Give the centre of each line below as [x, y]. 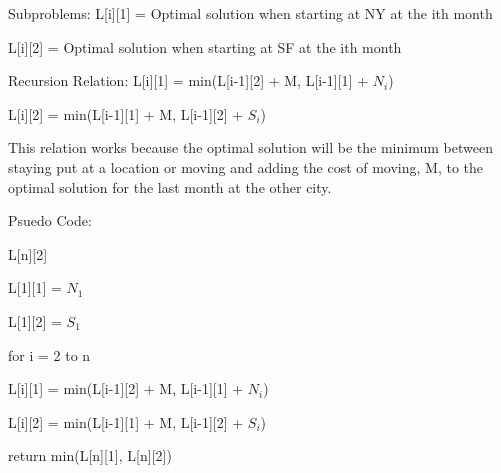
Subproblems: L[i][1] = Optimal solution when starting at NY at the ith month [250, 13]
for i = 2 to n [49, 354]
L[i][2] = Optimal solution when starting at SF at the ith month [205, 46]
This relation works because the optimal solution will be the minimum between [250, 147]
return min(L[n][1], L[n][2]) [90, 455]
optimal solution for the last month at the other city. [170, 186]
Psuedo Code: [50, 220]
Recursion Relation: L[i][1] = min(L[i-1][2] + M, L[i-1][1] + [188, 80]
